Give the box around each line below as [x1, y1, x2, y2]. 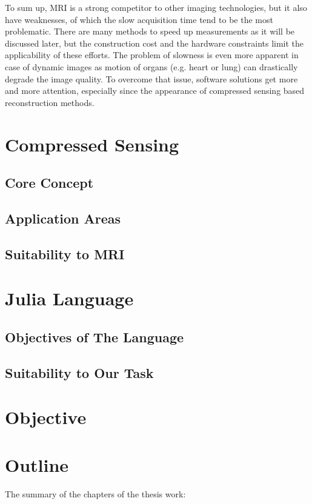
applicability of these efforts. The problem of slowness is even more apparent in [5, 48, 299, 61]
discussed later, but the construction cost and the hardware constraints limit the [5, 36, 304, 49]
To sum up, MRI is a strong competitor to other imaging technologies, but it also [5, 1, 307, 13]
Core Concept [5, 173, 94, 192]
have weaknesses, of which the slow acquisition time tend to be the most [5, 13, 273, 25]
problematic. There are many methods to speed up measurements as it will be [5, 25, 295, 38]
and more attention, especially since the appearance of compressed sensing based [5, 84, 305, 97]
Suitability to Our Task [5, 363, 154, 382]
